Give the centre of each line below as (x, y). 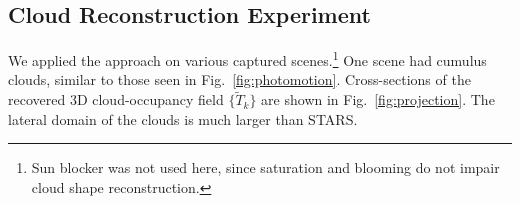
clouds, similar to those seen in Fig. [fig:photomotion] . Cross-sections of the (239, 79)
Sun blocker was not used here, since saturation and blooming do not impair (265, 167)
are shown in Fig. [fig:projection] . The (378, 99)
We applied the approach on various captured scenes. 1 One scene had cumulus (247, 58)
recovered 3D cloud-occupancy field (116, 99)
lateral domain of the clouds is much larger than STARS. (183, 118)
